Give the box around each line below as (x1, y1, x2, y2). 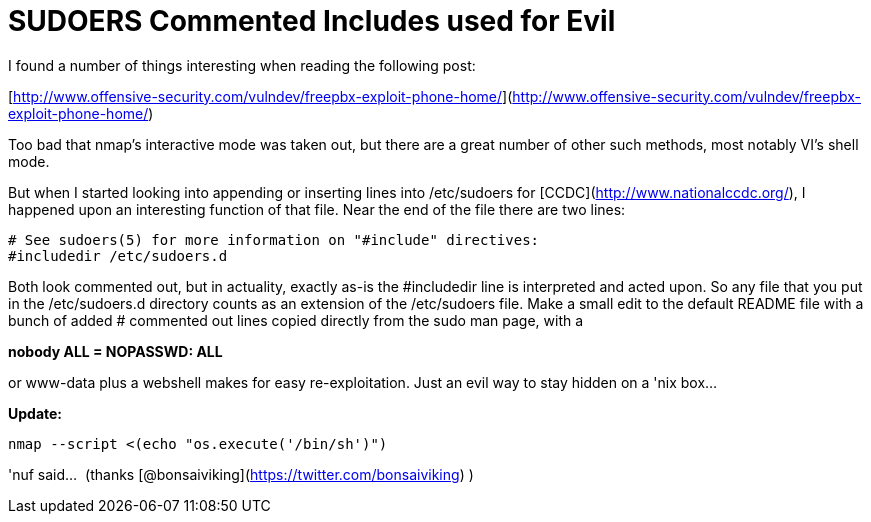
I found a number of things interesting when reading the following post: (8, 56, 476, 74)
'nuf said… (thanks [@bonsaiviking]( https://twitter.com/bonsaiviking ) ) (8, 465, 474, 483)
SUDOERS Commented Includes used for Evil (8, 4, 616, 38)
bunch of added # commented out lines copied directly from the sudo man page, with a (8, 311, 584, 329)
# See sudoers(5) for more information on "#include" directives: (8, 231, 540, 248)
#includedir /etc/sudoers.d (8, 247, 228, 264)
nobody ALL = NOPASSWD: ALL (8, 342, 223, 360)
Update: (8, 404, 63, 422)
